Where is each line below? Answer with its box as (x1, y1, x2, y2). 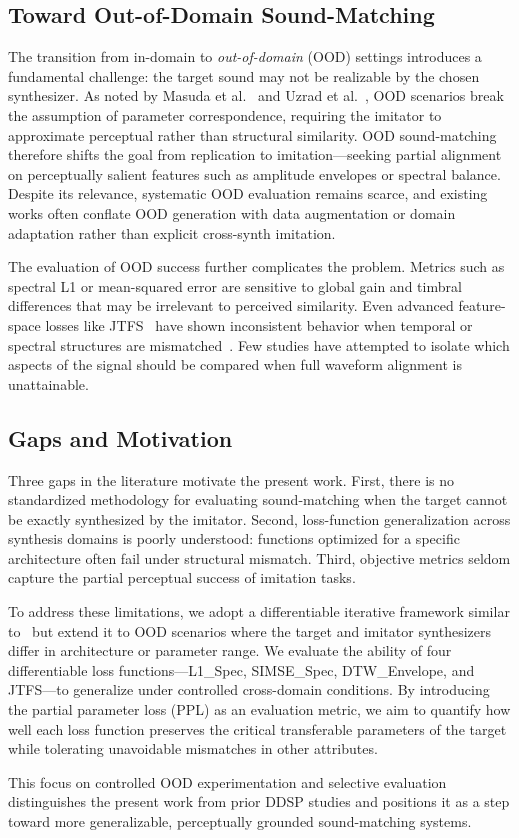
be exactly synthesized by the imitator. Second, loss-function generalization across (8, 508, 511, 529)
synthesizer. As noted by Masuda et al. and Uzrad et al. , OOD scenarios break (8, 85, 504, 106)
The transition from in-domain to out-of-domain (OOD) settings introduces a (8, 46, 482, 67)
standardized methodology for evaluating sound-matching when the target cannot (8, 489, 508, 510)
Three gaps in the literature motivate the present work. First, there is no (8, 469, 455, 490)
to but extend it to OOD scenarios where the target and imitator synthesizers (8, 620, 491, 641)
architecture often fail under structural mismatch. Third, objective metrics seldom (8, 547, 511, 568)
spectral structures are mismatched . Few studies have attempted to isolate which (8, 334, 510, 355)
